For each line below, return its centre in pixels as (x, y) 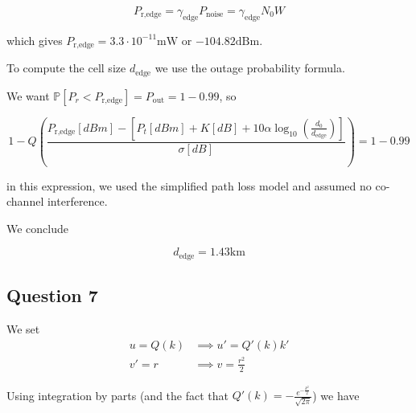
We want (28, 95)
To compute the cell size (66, 68)
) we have (336, 395)
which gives (35, 40)
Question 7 (52, 295)
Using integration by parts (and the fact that (117, 395)
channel (25, 201)
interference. (77, 201)
